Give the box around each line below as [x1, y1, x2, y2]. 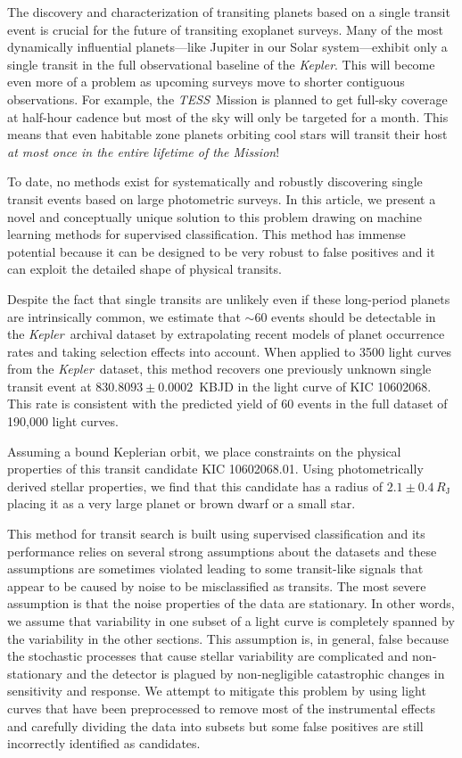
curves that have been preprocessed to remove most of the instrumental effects [7, 698, 436, 717]
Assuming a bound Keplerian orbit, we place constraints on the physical [7, 441, 401, 460]
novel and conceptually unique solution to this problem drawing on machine [7, 207, 422, 226]
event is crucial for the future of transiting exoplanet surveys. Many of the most [7, 20, 444, 38]
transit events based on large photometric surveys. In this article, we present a [7, 189, 436, 208]
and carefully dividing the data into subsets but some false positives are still [7, 716, 424, 735]
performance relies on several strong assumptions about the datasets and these [7, 541, 437, 560]
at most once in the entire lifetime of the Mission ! [7, 142, 280, 161]
